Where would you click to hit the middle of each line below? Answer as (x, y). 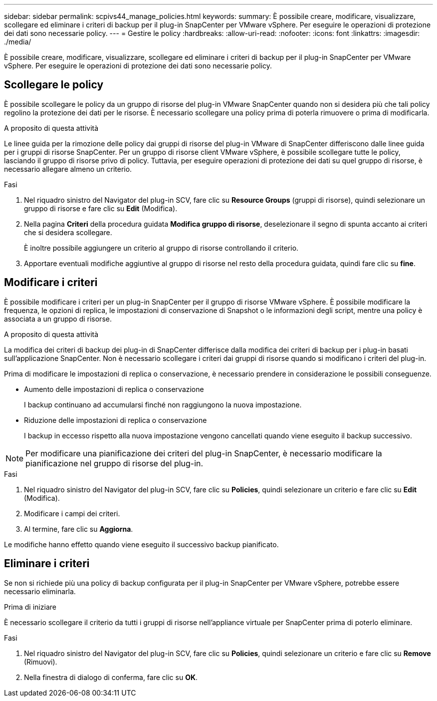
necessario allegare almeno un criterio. (68, 169)
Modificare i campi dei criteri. (72, 513)
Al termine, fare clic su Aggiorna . (79, 529)
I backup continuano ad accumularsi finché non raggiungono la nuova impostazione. (163, 404)
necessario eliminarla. (40, 591)
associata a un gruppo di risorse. (58, 319)
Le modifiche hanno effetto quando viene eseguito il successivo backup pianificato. (141, 544)
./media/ (18, 42)
